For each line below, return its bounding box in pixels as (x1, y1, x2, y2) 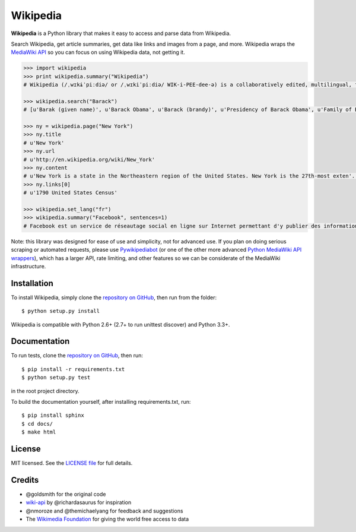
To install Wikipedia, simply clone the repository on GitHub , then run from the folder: (11, 294, 217, 301)
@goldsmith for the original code (26, 490, 106, 498)
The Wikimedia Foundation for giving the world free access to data (26, 515, 189, 522)
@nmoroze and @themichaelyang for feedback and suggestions (26, 507, 183, 514)
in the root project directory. (11, 387, 80, 394)
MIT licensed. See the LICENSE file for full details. (11, 460, 133, 467)
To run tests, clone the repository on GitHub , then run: (11, 352, 144, 359)
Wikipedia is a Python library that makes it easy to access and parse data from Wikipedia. (11, 30, 231, 37)
